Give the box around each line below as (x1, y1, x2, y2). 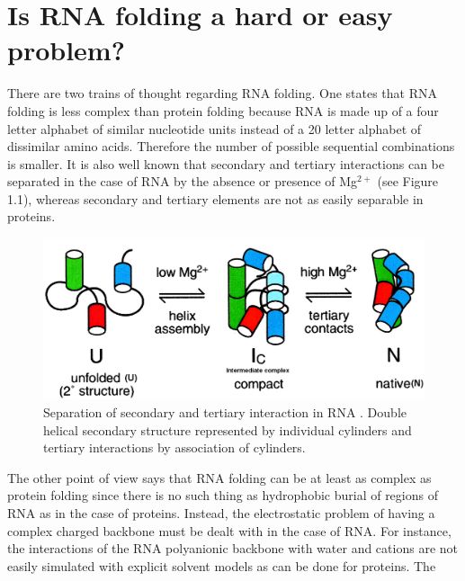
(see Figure (377, 172, 439, 191)
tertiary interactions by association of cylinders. (43, 438, 306, 457)
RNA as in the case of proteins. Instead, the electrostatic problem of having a (7, 503, 435, 522)
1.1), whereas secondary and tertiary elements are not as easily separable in (7, 189, 424, 208)
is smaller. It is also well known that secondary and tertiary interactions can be (7, 154, 444, 173)
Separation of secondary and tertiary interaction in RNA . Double (43, 402, 407, 421)
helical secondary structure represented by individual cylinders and (43, 420, 412, 439)
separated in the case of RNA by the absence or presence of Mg (7, 172, 358, 191)
